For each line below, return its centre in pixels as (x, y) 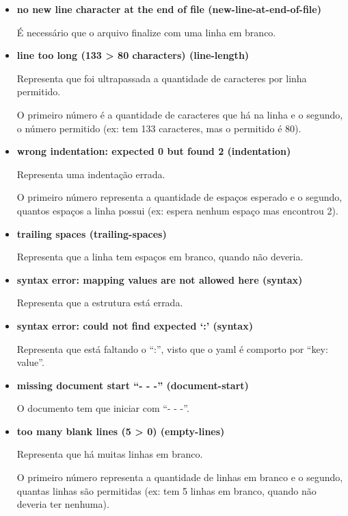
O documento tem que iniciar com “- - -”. (103, 408)
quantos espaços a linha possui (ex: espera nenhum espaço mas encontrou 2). (177, 210)
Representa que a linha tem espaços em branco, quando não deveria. (160, 257)
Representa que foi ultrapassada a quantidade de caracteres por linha (162, 78)
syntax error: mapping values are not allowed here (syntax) (160, 279)
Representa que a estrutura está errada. (100, 303)
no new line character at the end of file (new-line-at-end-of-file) (169, 9)
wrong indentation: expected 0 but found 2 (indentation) (154, 151)
